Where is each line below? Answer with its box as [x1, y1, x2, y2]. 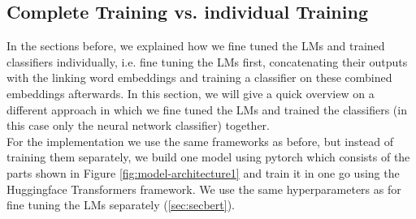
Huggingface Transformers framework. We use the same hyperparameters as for [6, 180, 401, 197]
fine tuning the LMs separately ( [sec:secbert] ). [6, 196, 235, 213]
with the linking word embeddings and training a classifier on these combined [6, 69, 392, 86]
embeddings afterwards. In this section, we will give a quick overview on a [6, 84, 375, 101]
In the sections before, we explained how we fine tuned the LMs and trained [6, 37, 385, 54]
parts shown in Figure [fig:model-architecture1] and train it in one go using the [6, 164, 400, 181]
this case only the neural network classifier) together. [6, 117, 271, 134]
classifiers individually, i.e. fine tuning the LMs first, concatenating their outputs [6, 53, 408, 70]
